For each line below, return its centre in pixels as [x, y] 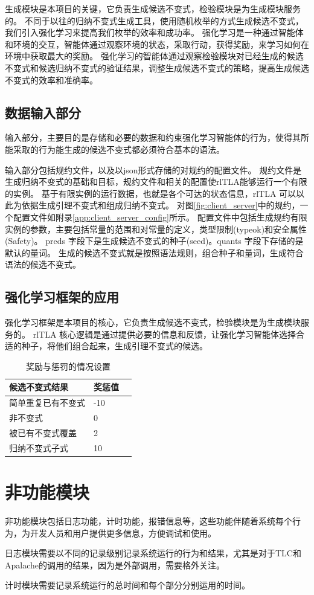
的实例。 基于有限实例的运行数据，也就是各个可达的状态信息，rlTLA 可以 [151, 193]
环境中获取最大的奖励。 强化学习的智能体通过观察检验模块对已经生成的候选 [154, 56]
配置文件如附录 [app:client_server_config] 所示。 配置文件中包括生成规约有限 [160, 217]
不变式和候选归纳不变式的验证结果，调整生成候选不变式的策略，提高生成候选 [157, 67]
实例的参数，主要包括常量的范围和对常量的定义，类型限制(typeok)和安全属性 [156, 229]
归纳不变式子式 [39, 447]
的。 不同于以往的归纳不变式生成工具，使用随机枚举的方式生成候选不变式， [154, 20]
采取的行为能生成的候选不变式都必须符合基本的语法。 [119, 149]
